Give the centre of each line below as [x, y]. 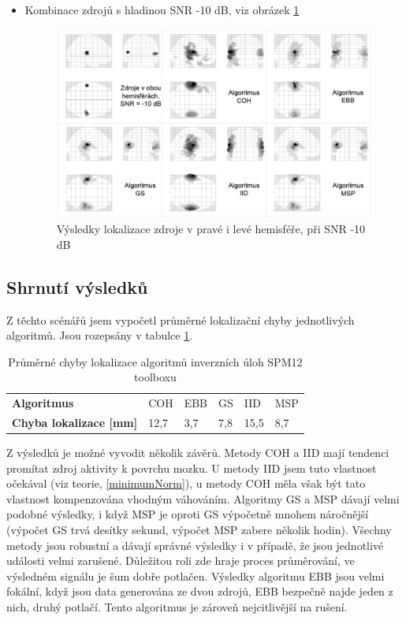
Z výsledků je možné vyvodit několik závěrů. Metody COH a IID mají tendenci [198, 453]
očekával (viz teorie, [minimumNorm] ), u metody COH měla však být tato [186, 483]
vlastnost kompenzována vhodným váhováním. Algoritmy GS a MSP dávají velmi [203, 498]
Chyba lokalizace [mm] [75, 422]
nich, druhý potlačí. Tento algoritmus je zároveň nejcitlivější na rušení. [177, 607]
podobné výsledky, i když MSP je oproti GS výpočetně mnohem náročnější [188, 514]
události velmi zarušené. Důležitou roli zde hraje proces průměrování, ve [181, 561]
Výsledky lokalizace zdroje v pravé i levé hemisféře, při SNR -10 [211, 229]
